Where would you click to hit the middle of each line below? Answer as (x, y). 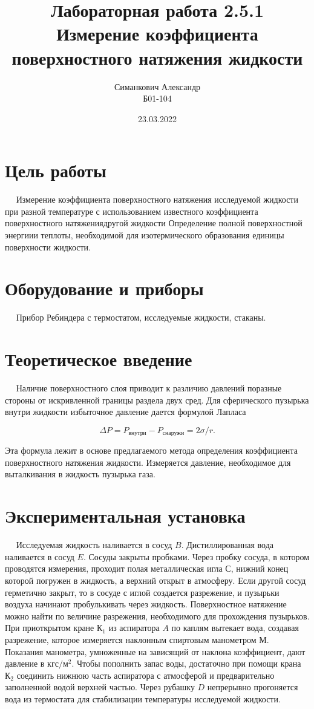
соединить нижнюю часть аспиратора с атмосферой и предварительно (146, 675)
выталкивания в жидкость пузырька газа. (80, 474)
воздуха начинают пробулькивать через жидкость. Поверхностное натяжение (146, 604)
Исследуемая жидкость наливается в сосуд (94, 545)
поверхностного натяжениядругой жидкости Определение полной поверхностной (154, 223)
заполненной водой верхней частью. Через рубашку (100, 687)
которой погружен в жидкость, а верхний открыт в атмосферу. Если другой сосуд (155, 580)
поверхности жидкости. (48, 247)
